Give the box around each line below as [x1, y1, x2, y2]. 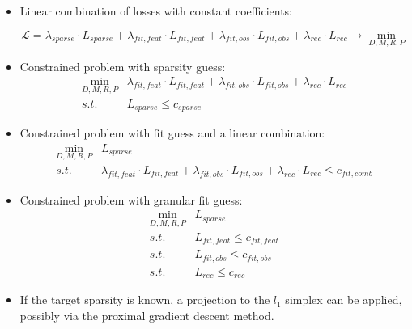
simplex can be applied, [285, 291, 402, 308]
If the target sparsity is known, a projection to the [19, 291, 270, 308]
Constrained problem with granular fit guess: [19, 191, 243, 208]
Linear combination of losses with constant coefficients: [19, 2, 292, 19]
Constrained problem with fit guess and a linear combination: [19, 124, 325, 141]
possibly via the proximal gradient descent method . [19, 306, 274, 323]
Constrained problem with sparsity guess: [19, 57, 226, 74]
